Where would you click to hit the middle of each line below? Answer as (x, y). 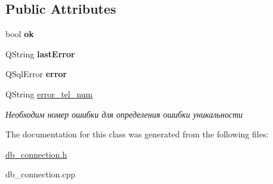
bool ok (20, 34)
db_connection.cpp (41, 174)
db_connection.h (36, 154)
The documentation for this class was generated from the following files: (137, 134)
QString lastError (40, 53)
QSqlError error (36, 74)
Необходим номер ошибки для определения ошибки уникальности (124, 114)
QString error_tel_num (49, 93)
